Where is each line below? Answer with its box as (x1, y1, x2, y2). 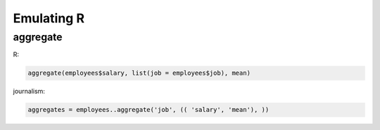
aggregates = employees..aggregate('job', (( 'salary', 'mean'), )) (27, 106, 270, 114)
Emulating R (13, 10, 84, 26)
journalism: (13, 87, 46, 96)
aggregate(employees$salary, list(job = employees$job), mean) (27, 69, 251, 77)
